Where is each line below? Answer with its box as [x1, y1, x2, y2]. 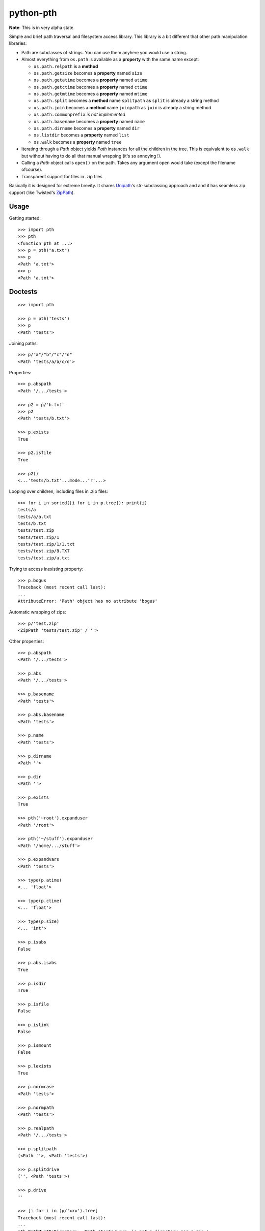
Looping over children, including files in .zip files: [9, 488, 108, 494]
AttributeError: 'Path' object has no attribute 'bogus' [18, 598, 158, 604]
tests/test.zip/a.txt [18, 555, 70, 561]
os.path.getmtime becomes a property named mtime [33, 91, 148, 97]
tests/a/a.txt [18, 514, 52, 519]
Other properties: [9, 638, 44, 645]
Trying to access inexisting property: [9, 566, 83, 572]
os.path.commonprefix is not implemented [33, 111, 125, 118]
